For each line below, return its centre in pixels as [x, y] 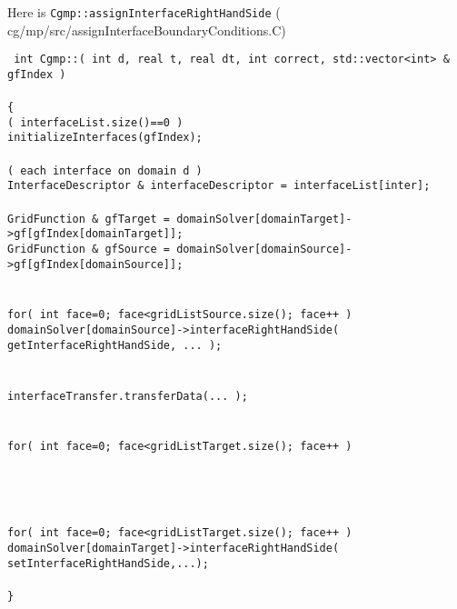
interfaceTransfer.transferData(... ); [128, 396]
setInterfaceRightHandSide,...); [108, 563]
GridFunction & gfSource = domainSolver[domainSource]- [180, 249]
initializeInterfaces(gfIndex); [105, 138]
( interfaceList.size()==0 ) [95, 122]
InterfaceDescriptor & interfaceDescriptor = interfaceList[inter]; [219, 186]
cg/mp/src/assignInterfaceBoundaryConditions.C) [147, 30]
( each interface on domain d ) [105, 170]
